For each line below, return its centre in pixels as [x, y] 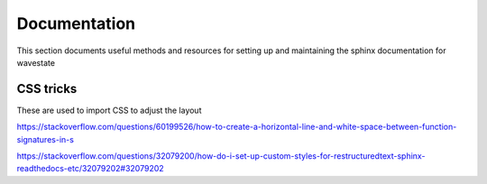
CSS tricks [47, 89]
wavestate [36, 62]
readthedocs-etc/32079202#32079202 [90, 169]
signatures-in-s [45, 139]
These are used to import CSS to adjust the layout [109, 110]
